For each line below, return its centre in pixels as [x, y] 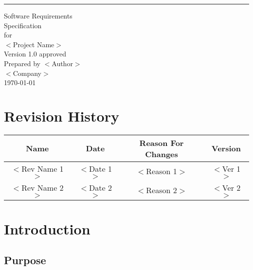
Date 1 [100, 168]
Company [27, 73]
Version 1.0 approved [35, 54]
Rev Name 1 [43, 168]
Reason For [162, 143]
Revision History [62, 116]
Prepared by [22, 63]
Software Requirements [38, 16]
